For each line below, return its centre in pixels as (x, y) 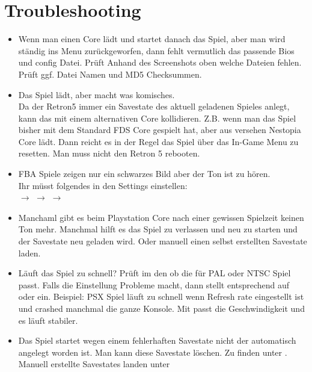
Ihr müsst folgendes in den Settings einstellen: (103, 185)
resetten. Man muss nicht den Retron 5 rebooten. (109, 153)
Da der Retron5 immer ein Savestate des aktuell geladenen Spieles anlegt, (154, 106)
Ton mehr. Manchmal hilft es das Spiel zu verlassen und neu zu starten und (158, 229)
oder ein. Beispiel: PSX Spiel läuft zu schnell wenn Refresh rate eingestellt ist (161, 296)
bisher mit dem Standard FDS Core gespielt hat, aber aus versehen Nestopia (160, 130)
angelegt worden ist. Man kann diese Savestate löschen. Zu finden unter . (153, 352)
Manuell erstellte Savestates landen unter (94, 364)
